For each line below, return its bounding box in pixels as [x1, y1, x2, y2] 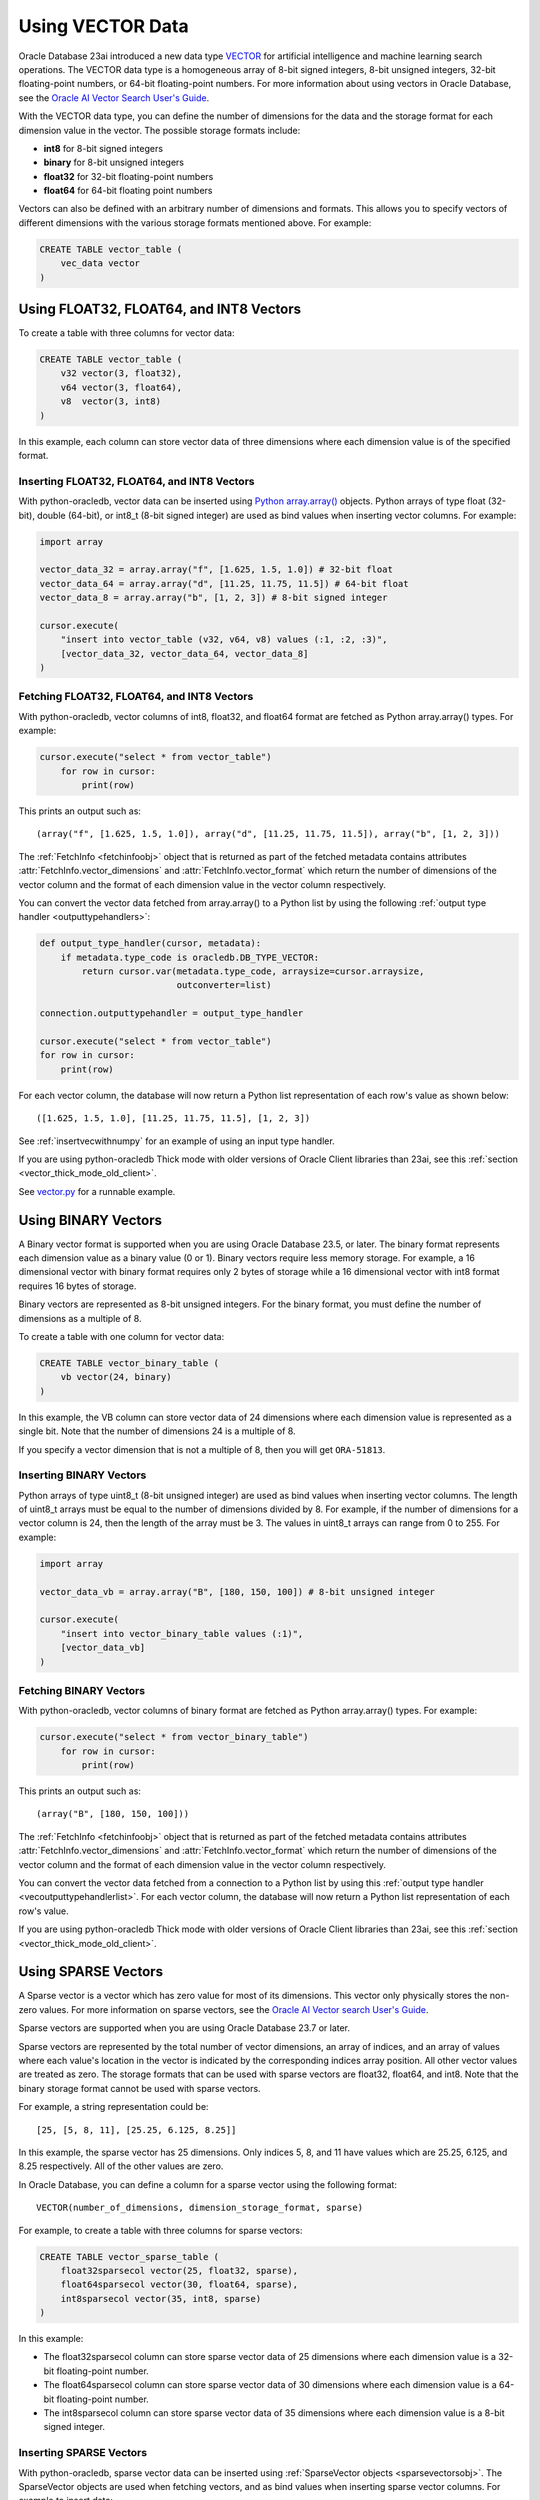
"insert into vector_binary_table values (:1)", [60, 1628, 304, 1639]
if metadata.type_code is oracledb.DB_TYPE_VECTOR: [60, 951, 320, 963]
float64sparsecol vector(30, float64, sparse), [60, 2279, 299, 2290]
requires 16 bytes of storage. [18, 1280, 137, 1292]
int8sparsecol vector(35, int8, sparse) [60, 2293, 262, 2304]
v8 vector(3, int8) [60, 396, 162, 407]
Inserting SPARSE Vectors [18, 2446, 148, 2460]
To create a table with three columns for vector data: [18, 327, 235, 339]
